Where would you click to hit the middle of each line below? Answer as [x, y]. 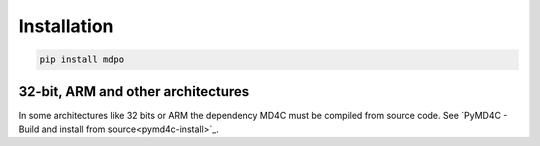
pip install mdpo [82, 59]
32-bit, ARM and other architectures [134, 91]
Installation [66, 26]
